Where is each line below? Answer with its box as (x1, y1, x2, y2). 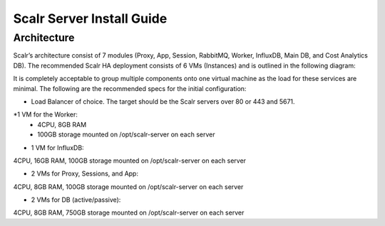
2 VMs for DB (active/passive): (31, 195, 121, 204)
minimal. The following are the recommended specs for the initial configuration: (13, 84, 247, 92)
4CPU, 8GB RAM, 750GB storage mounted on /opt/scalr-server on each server (13, 208, 245, 217)
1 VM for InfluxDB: (31, 143, 85, 152)
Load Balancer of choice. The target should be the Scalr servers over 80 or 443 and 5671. (31, 97, 295, 106)
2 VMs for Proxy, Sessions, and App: (31, 169, 139, 178)
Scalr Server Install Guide (13, 11, 168, 26)
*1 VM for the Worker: (13, 110, 78, 119)
